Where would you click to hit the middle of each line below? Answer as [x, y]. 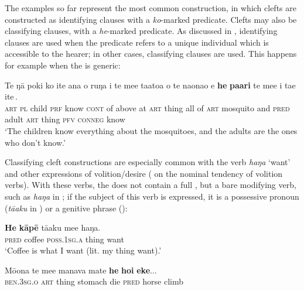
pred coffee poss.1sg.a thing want [64, 239]
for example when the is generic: [63, 65]
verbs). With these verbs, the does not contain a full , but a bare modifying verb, [151, 185]
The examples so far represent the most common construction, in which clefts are [151, 8]
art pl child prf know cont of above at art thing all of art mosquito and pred [147, 107]
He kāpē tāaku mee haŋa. [53, 227]
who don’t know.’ [35, 142]
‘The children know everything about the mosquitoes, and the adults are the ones [151, 130]
